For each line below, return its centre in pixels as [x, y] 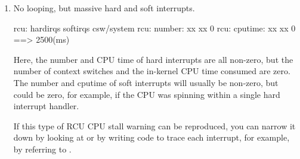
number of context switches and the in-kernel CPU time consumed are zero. [152, 71]
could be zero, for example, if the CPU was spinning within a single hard [147, 94]
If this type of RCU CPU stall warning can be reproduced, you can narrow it [154, 125]
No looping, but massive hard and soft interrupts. [104, 8]
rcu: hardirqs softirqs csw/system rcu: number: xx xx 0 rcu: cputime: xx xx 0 [154, 28]
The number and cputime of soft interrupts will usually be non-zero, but [146, 82]
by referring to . [42, 149]
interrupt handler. [46, 106]
